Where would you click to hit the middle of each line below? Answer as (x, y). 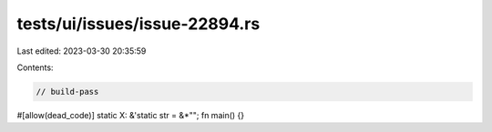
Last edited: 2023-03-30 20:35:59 (82, 51)
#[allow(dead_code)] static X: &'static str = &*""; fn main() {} (131, 115)
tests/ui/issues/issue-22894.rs (138, 24)
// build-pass (67, 91)
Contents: (35, 67)
